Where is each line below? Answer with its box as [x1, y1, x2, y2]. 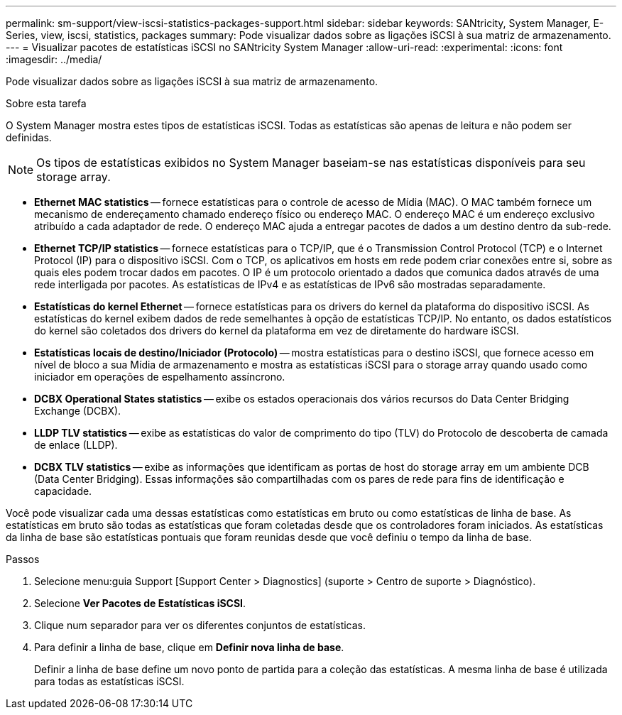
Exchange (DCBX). [34, 405, 121, 417]
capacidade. [34, 485, 92, 497]
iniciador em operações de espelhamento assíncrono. [34, 371, 285, 383]
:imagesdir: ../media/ [6, 53, 102, 65]
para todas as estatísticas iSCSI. [34, 675, 185, 687]
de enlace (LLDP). [34, 439, 118, 451]
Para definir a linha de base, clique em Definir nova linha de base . [34, 641, 344, 653]
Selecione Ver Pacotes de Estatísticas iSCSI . [34, 597, 246, 609]
